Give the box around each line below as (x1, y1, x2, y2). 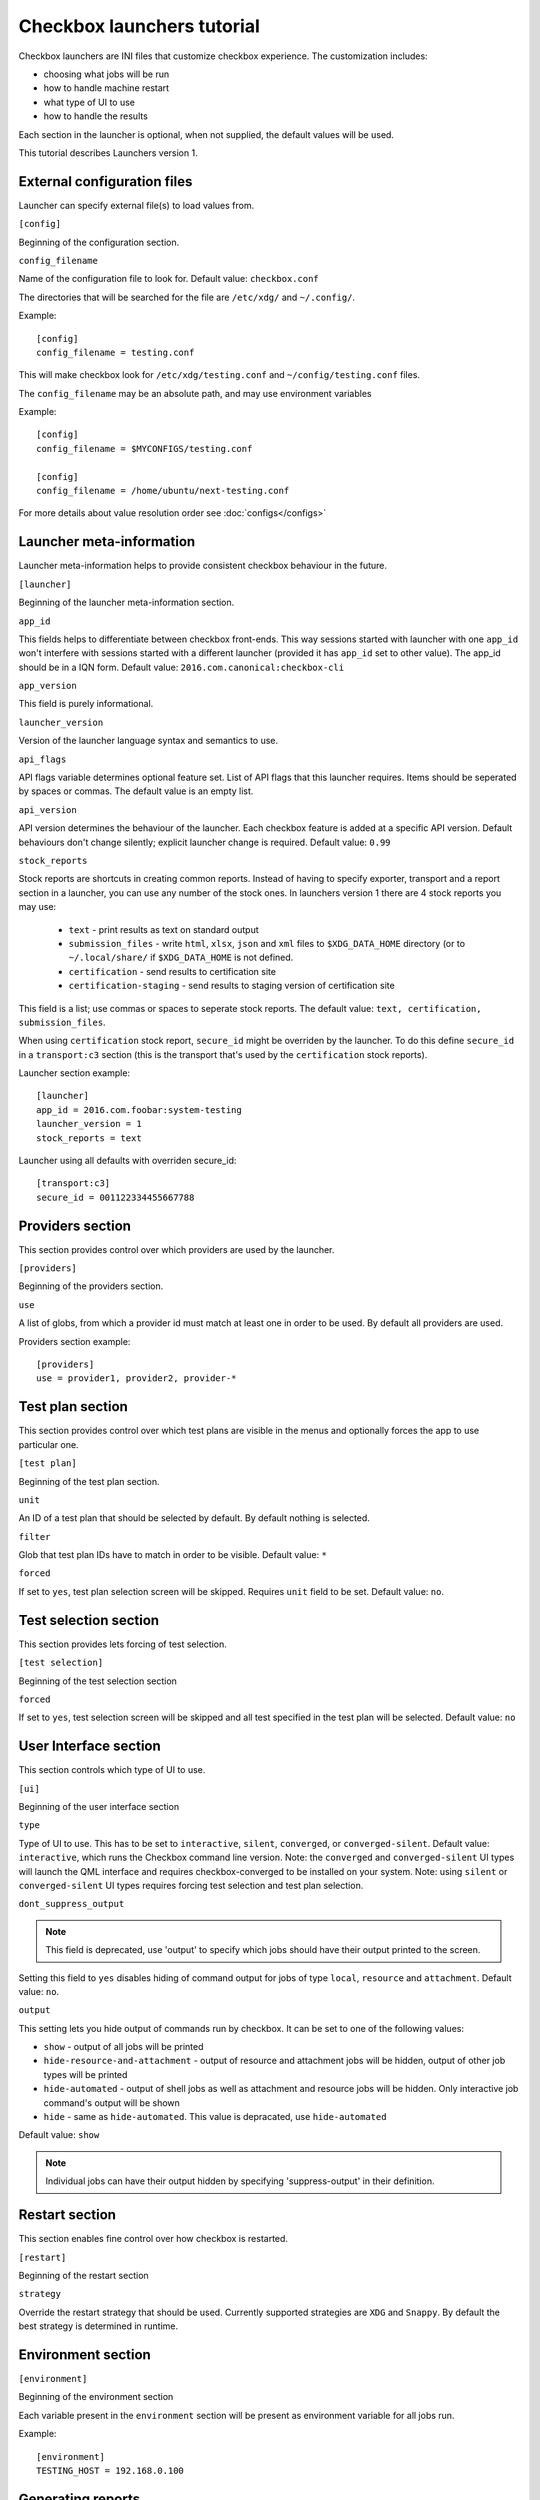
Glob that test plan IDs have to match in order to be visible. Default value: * (18, 1549, 327, 1561)
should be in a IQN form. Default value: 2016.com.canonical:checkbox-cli (18, 661, 345, 673)
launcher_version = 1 (36, 1118, 142, 1130)
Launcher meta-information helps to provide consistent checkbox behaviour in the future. (18, 560, 388, 572)
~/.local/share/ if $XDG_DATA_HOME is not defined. (68, 951, 294, 964)
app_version (18, 680, 77, 692)
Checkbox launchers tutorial (18, 15, 260, 37)
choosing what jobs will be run (43, 68, 170, 80)
